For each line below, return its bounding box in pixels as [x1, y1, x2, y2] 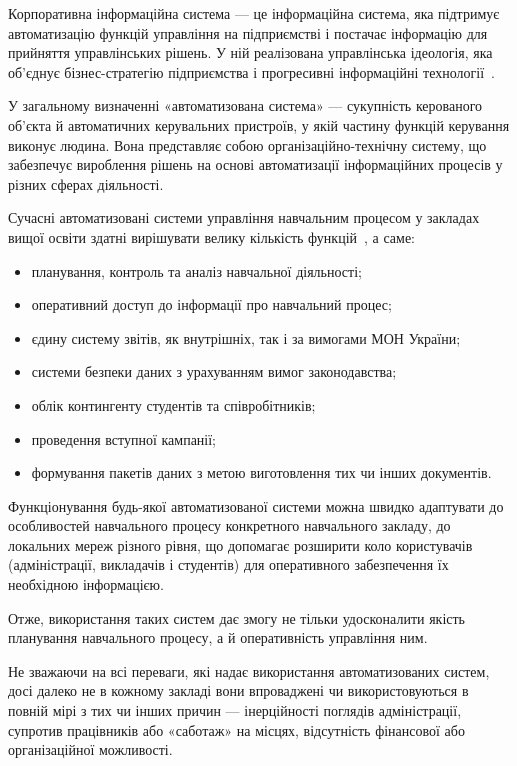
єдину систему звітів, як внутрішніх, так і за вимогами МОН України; [31, 327, 461, 348]
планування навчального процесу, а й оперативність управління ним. [8, 627, 428, 648]
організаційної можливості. [8, 739, 173, 760]
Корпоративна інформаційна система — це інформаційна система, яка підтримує [8, 3, 500, 23]
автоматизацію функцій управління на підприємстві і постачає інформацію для [8, 22, 488, 43]
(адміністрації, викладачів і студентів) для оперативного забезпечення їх [8, 554, 449, 575]
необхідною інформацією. [8, 574, 164, 595]
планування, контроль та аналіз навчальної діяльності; [31, 260, 362, 281]
